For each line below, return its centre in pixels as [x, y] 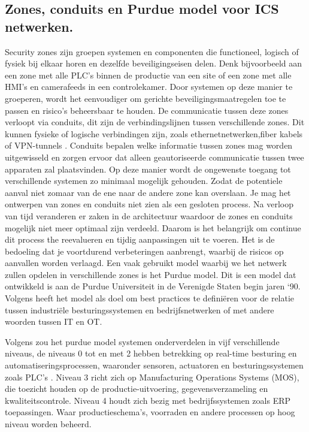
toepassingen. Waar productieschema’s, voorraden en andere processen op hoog [150, 412]
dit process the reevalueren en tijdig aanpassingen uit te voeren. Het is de [140, 239]
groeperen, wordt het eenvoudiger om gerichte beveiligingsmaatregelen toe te [146, 98]
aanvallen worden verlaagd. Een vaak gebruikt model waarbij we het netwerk [146, 263]
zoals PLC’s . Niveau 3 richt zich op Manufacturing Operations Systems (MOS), [152, 377]
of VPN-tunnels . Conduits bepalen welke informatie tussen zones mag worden [149, 145]
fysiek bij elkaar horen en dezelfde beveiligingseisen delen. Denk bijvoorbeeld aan [154, 63]
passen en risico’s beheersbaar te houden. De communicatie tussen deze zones [147, 110]
